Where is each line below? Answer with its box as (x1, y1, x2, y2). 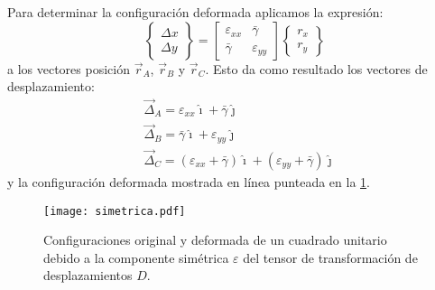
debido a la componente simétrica (43, 248, 229, 267)
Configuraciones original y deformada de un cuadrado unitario (43, 230, 387, 249)
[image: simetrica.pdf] (43, 204, 186, 218)
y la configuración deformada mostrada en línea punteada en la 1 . (7, 172, 370, 191)
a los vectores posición (7, 59, 130, 78)
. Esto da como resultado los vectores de (205, 59, 428, 78)
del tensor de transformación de (243, 248, 418, 267)
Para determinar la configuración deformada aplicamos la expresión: (7, 3, 384, 21)
